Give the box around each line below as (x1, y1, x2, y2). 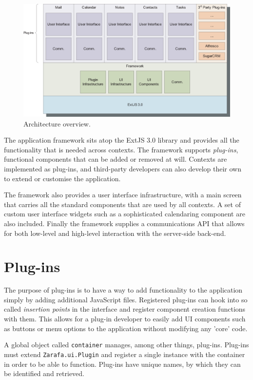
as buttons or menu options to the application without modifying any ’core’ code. (4, 323, 248, 333)
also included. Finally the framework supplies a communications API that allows (4, 218, 245, 228)
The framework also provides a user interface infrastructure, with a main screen (4, 190, 242, 200)
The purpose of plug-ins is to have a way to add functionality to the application (4, 285, 243, 295)
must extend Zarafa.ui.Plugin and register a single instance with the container (4, 349, 245, 359)
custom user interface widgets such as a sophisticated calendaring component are (4, 209, 245, 219)
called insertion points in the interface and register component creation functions (4, 304, 246, 314)
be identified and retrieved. (4, 368, 84, 379)
